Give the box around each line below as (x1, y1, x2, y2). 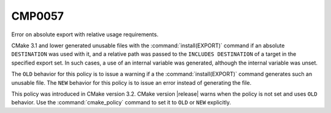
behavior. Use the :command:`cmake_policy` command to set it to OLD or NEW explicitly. (11, 99, 231, 106)
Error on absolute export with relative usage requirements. (11, 31, 159, 38)
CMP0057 (11, 9, 64, 23)
